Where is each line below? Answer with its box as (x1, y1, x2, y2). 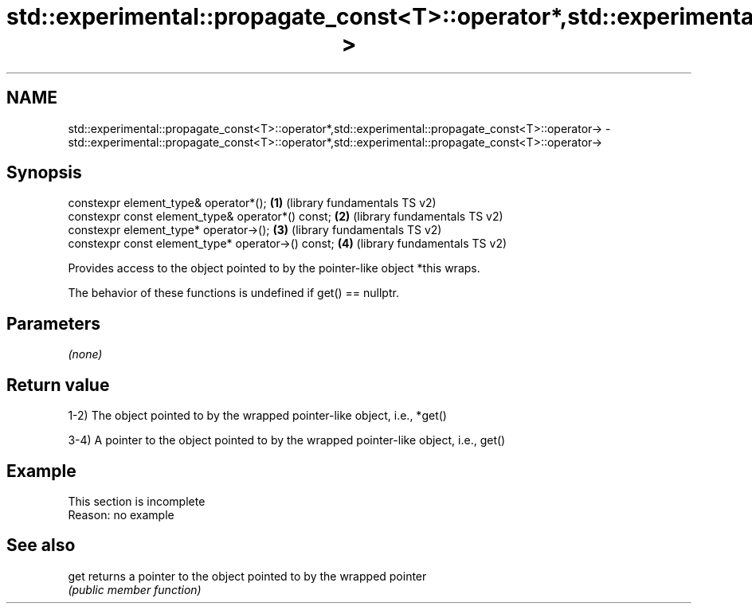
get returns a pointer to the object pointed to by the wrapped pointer (68, 569, 427, 583)
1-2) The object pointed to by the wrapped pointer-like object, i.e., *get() (68, 409, 447, 423)
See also (6, 535, 76, 556)
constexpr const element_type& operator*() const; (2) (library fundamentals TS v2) (68, 209, 503, 224)
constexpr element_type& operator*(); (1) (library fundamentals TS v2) (68, 196, 437, 210)
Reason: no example (68, 507, 174, 522)
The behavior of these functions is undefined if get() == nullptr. (68, 286, 399, 300)
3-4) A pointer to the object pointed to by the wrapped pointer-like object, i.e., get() (68, 433, 506, 448)
